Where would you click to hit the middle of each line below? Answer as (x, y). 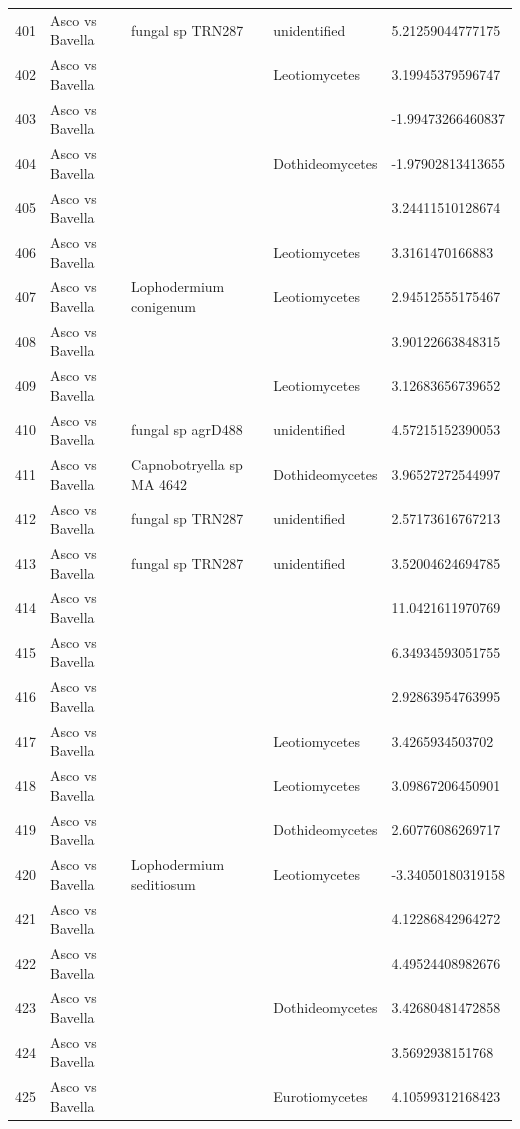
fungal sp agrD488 (187, 429)
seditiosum (163, 883)
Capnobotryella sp (187, 464)
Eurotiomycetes (320, 1096)
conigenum (164, 305)
